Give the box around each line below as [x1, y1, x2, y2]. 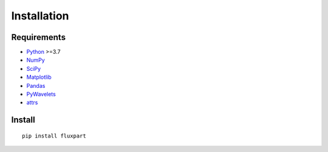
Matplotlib [26, 73, 52, 81]
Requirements [11, 32, 66, 42]
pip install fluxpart [22, 132, 86, 139]
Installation [11, 9, 69, 22]
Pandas [26, 82, 46, 89]
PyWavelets [26, 91, 56, 98]
